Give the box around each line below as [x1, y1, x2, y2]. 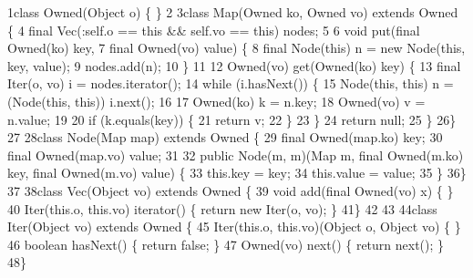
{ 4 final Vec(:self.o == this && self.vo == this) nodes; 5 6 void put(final [7, 20, 420, 39]
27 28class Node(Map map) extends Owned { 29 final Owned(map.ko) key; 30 [7, 128, 443, 147]
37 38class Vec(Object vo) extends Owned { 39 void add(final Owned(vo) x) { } [7, 180, 454, 200]
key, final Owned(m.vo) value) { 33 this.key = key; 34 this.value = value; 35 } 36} [7, 163, 467, 182]
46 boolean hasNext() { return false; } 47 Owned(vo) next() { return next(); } [7, 234, 445, 253]
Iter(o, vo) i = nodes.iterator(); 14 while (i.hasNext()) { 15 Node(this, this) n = [7, 74, 454, 93]
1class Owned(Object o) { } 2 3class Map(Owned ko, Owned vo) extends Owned [7, 3, 458, 21]
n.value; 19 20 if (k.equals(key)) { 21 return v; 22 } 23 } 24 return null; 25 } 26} [7, 109, 457, 129]
